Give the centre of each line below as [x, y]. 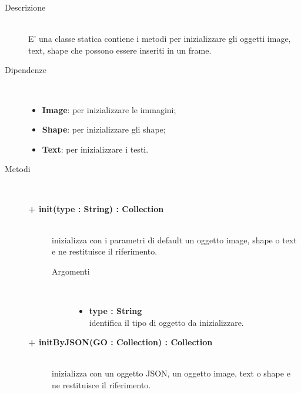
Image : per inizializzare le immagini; [109, 109]
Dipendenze [26, 70]
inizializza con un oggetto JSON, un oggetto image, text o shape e [171, 373]
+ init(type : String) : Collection [96, 208]
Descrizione [25, 7]
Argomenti [71, 271]
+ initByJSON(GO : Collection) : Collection [121, 342]
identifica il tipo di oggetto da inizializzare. [166, 322]
